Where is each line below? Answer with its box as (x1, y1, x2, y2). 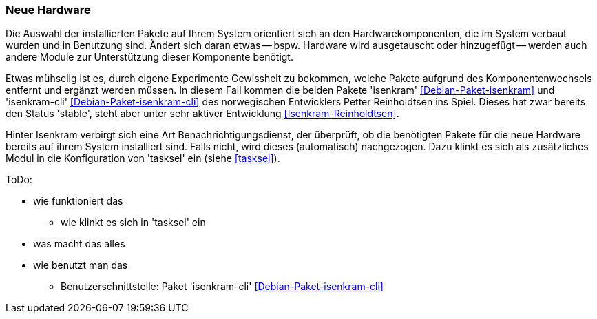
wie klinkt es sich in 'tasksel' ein (61, 216, 206, 229)
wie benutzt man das (33, 259, 128, 271)
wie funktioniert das (33, 195, 123, 207)
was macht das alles (33, 238, 125, 250)
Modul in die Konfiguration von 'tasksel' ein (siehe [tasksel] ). (6, 152, 280, 165)
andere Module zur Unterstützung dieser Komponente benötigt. (6, 51, 293, 63)
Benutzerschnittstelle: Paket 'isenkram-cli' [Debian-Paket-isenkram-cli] (61, 280, 384, 293)
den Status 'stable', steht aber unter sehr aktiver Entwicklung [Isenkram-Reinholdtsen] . (6, 107, 399, 120)
